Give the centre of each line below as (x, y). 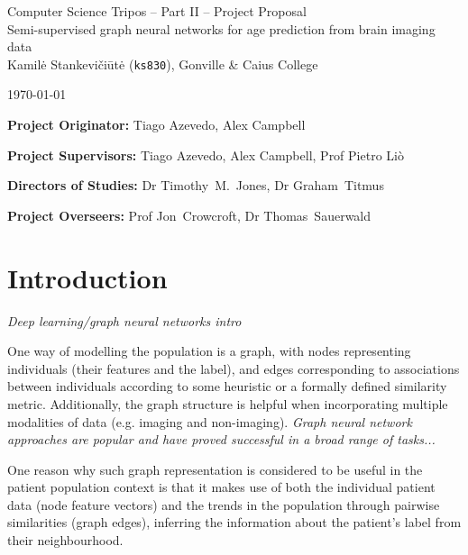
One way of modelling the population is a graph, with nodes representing (209, 351)
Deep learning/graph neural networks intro (124, 320)
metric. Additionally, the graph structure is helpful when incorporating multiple (228, 403)
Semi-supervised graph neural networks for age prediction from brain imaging (221, 28)
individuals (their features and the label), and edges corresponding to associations (234, 368)
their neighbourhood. (65, 540)
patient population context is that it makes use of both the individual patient (221, 487)
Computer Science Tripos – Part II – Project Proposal (157, 11)
